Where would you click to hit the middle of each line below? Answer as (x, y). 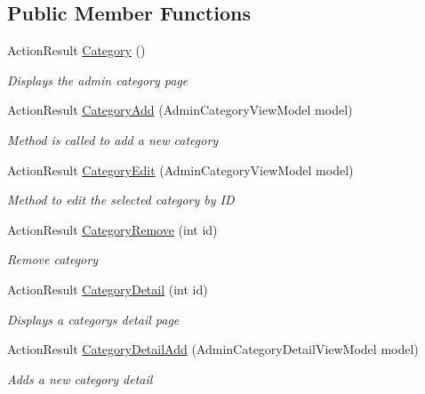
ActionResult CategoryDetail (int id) (108, 289)
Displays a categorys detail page (93, 319)
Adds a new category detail (80, 378)
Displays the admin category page (98, 80)
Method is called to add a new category (113, 139)
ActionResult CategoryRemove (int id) (112, 229)
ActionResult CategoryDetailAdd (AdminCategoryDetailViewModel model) (213, 349)
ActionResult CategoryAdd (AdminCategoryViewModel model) (180, 110)
